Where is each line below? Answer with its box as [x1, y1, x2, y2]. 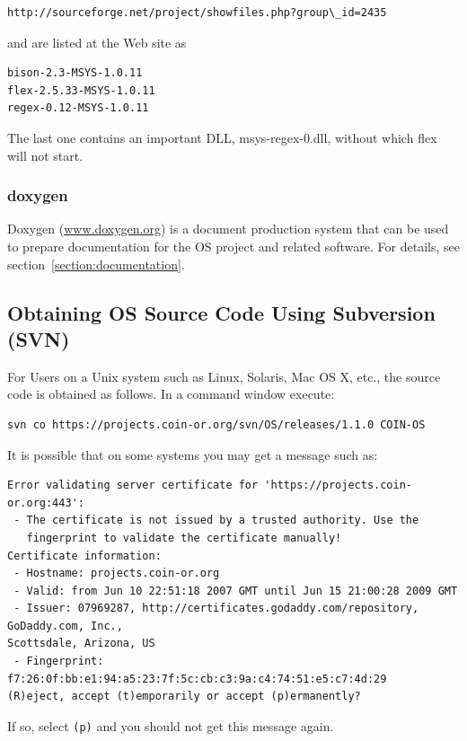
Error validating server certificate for [7, 479, 259, 492]
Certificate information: [7, 549, 162, 562]
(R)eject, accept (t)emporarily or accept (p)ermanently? [7, 690, 361, 703]
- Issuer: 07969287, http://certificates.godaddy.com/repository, [13, 602, 419, 615]
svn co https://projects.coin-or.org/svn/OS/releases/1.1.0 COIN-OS [7, 418, 426, 431]
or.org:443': [7, 496, 84, 509]
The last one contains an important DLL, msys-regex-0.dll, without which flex [7, 128, 437, 146]
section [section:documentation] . [7, 254, 185, 273]
